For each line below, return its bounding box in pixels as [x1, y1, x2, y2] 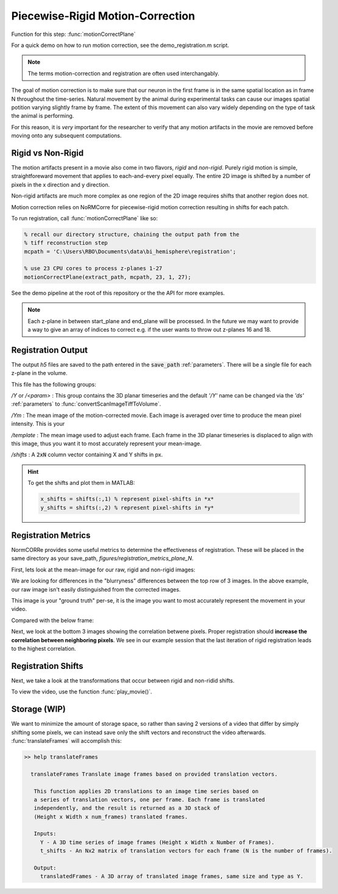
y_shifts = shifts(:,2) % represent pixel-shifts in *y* [40, 504, 214, 511]
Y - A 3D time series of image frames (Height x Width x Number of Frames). [40, 839, 275, 846]
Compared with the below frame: [11, 617, 94, 624]
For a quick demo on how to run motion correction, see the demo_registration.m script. [11, 41, 230, 49]
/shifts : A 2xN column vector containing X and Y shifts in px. [11, 451, 163, 459]
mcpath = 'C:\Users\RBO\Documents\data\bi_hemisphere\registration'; [24, 248, 236, 255]
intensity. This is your [11, 420, 65, 427]
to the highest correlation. [11, 645, 76, 652]
